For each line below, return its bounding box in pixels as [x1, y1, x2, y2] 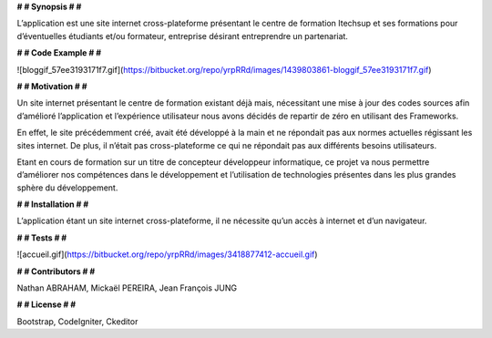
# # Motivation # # [16, 80, 87, 91]
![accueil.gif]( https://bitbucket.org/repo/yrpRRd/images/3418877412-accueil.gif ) [16, 249, 318, 260]
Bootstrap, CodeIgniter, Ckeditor [16, 315, 138, 327]
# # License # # [16, 299, 77, 310]
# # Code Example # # [16, 47, 102, 58]
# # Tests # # [16, 232, 67, 243]
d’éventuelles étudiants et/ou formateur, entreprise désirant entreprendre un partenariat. [16, 30, 348, 41]
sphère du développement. [16, 182, 118, 193]
